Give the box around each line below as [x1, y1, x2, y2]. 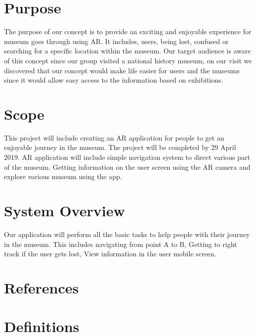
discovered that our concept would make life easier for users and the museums [4, 65, 240, 75]
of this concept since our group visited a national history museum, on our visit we [4, 55, 252, 65]
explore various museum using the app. [4, 171, 122, 182]
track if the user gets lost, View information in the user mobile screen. [4, 248, 216, 259]
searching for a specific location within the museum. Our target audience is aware [4, 46, 251, 56]
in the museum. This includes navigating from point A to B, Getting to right [4, 239, 237, 249]
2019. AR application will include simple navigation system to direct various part [4, 152, 251, 162]
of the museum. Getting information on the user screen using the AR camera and [4, 161, 251, 172]
